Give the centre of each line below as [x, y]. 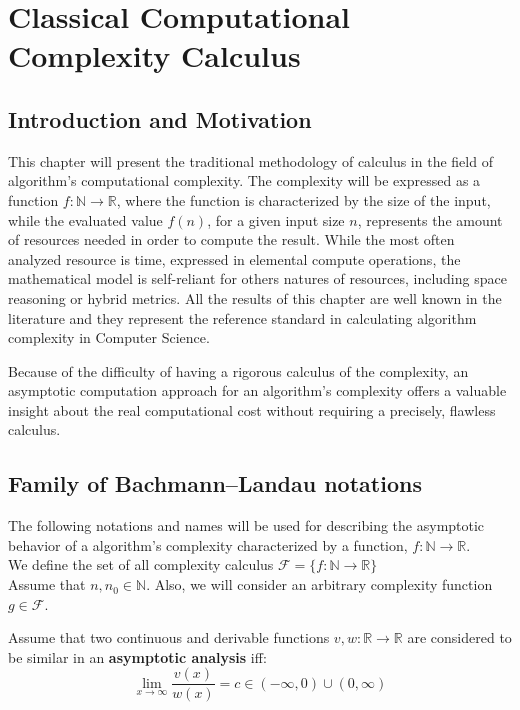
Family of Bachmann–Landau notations [215, 483]
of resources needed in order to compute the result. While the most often [231, 239]
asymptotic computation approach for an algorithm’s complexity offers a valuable [257, 390]
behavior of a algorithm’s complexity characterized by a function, [208, 544]
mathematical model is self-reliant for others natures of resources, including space [257, 278]
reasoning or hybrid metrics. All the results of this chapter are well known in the [255, 297]
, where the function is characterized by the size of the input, [303, 199]
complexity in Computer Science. [109, 337]
